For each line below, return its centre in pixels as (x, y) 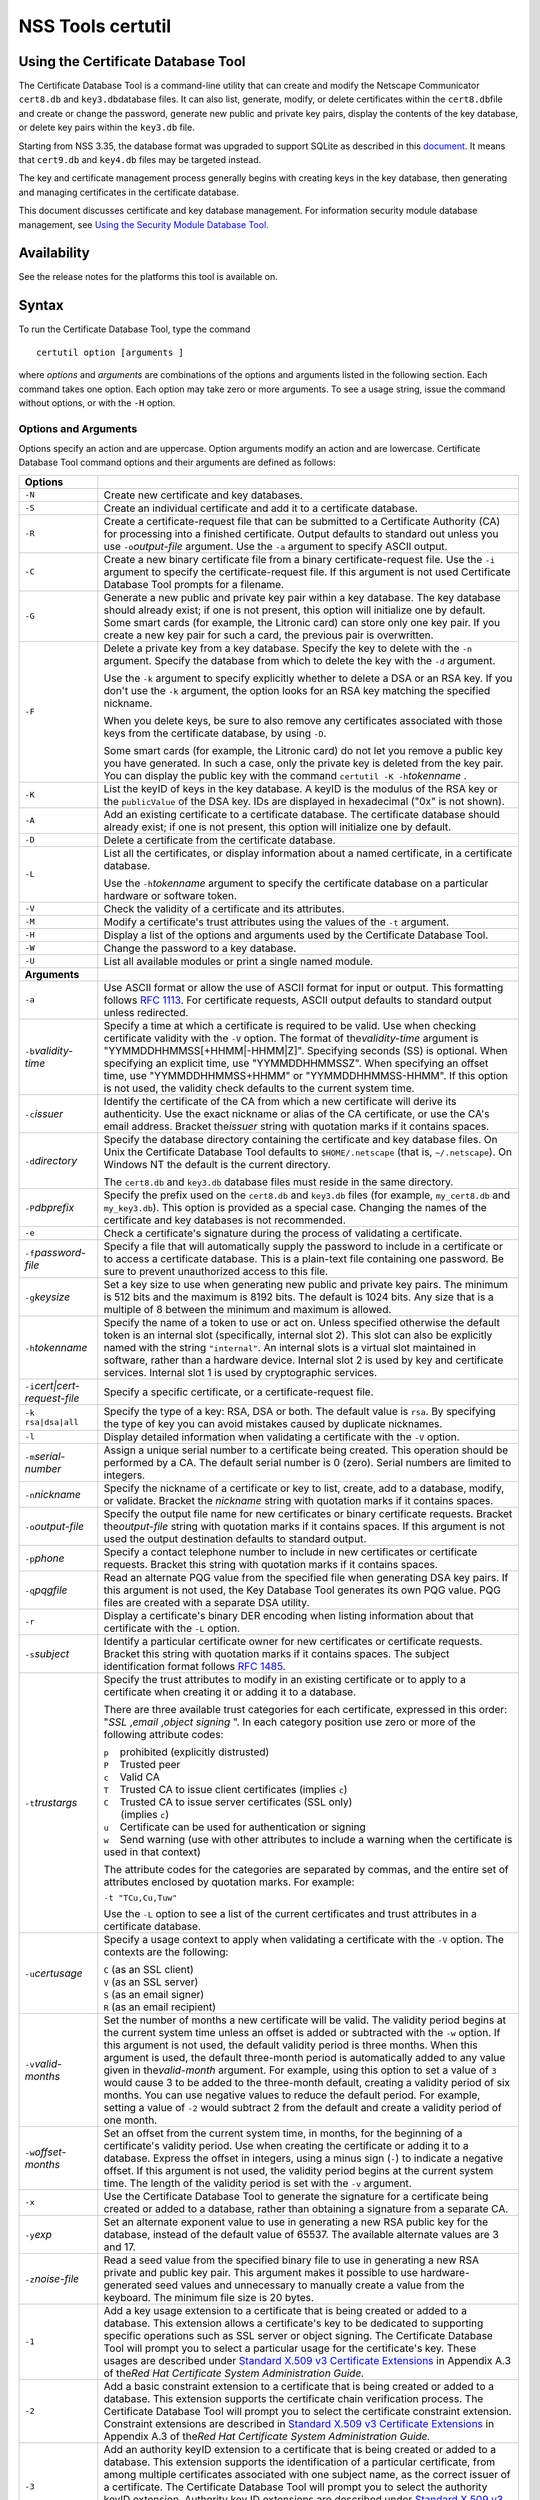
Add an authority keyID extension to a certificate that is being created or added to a (300, 2449)
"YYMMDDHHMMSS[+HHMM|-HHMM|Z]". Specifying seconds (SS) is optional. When (306, 1050)
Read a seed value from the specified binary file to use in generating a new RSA (291, 2260)
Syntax (41, 305)
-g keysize (47, 1297)
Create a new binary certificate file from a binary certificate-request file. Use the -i (299, 559)
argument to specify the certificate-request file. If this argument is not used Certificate (307, 572)
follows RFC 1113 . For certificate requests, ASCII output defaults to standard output (297, 1000)
